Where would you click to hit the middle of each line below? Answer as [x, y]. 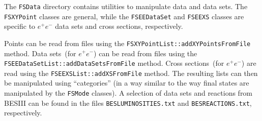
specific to [20, 26]
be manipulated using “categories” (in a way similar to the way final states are [127, 83]
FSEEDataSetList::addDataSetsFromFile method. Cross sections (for [114, 63]
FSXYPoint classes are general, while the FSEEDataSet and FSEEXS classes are [124, 16]
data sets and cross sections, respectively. [119, 26]
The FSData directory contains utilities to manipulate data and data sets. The [126, 6]
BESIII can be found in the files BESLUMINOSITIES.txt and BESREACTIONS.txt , [128, 103]
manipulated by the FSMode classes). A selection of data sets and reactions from [128, 93]
